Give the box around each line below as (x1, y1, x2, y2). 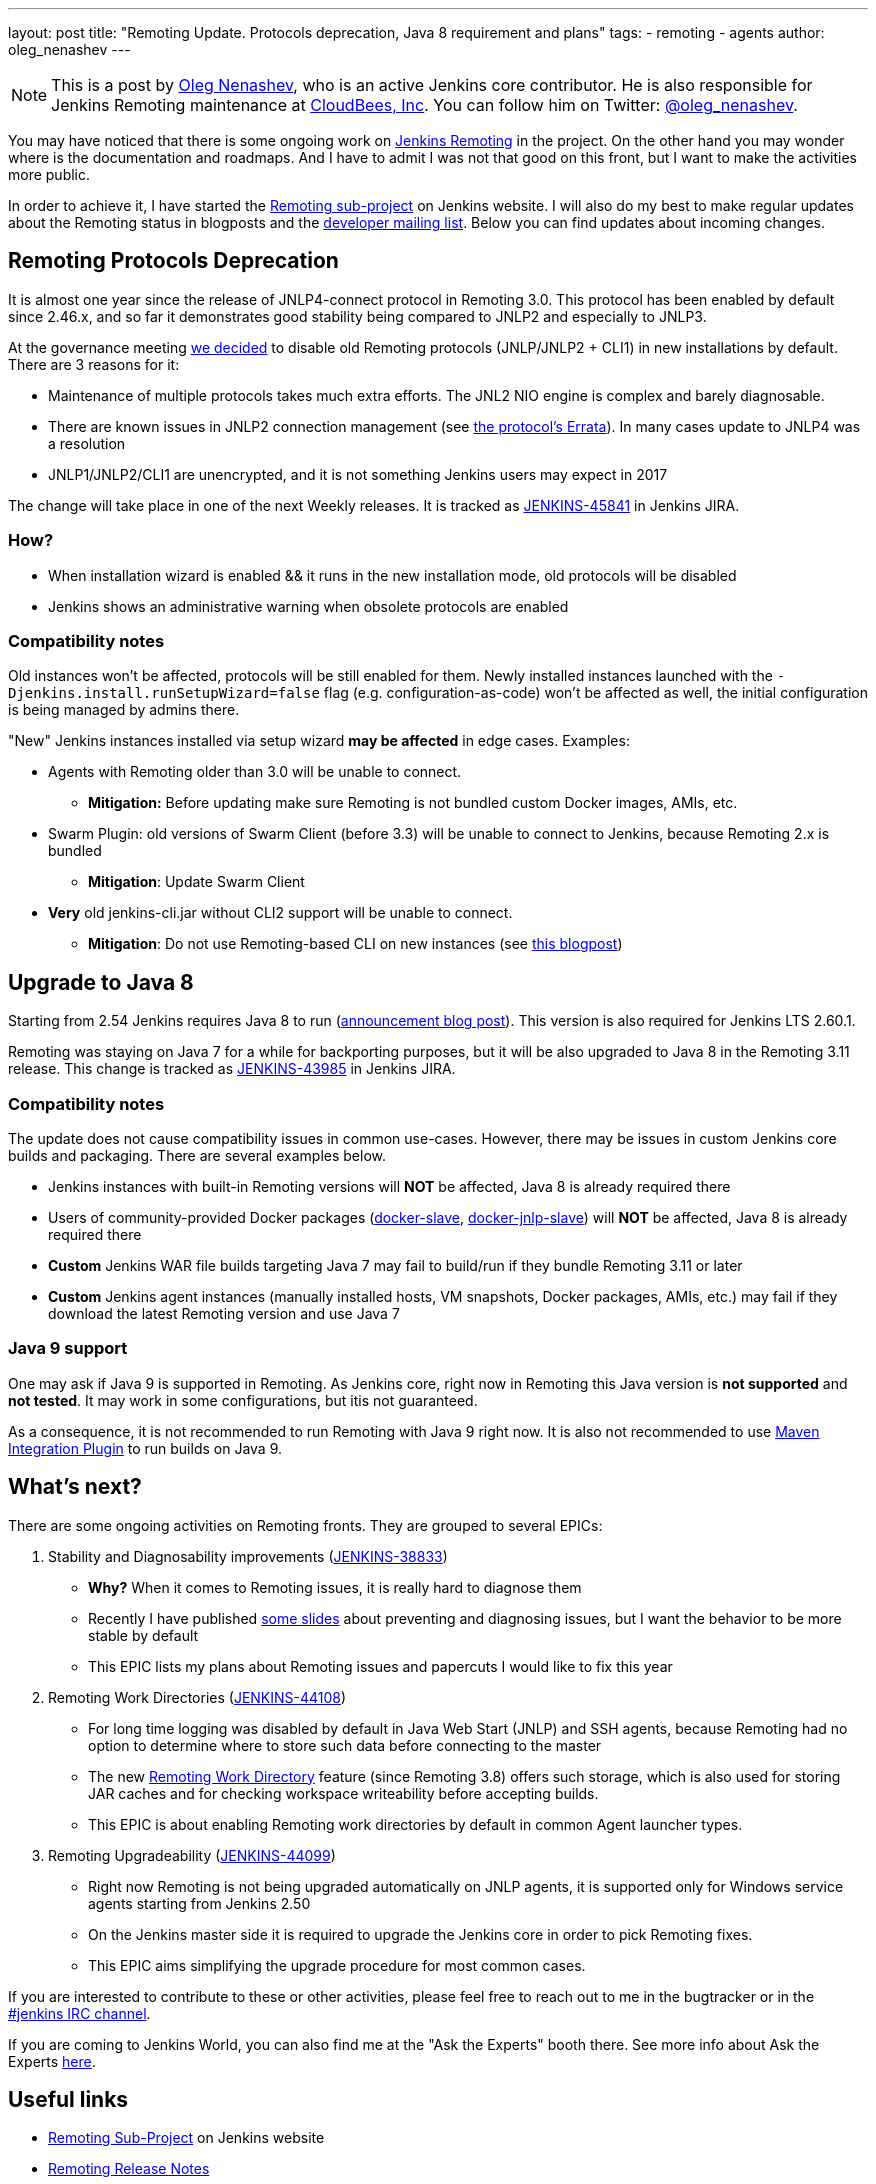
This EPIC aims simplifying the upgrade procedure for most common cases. (88, 1956, 586, 1974)
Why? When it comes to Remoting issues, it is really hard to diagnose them (88, 1578, 582, 1596)
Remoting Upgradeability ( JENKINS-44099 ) (48, 1846, 336, 1864)
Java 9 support (8, 1338, 128, 1359)
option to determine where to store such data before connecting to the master (88, 1736, 602, 1754)
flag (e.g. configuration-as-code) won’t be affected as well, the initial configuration (323, 684, 869, 702)
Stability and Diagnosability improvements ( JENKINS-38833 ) (48, 1547, 448, 1565)
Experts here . (8, 2052, 96, 2070)
